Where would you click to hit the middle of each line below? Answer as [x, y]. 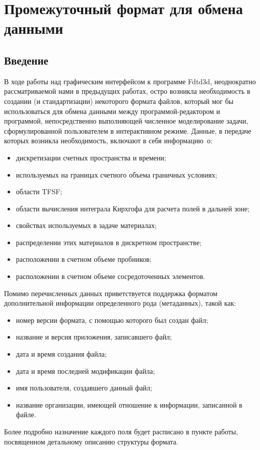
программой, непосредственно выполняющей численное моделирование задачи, [126, 121]
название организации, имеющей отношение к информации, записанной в [129, 404]
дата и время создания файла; [61, 354]
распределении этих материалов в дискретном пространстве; [109, 242]
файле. [26, 414]
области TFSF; [39, 191]
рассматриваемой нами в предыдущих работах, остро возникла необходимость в [127, 91]
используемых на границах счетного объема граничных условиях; [116, 174]
